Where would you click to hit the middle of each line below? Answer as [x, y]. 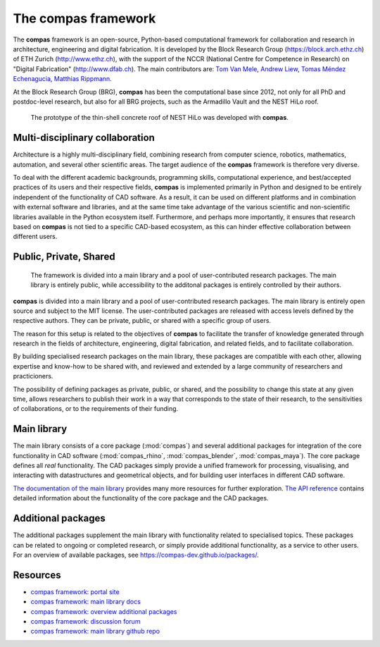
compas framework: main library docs [85, 602]
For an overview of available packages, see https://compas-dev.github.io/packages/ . [136, 555]
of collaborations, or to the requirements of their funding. [96, 409]
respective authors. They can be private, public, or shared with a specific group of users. [142, 321]
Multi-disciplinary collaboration [84, 138]
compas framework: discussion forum [85, 622]
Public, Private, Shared [64, 257]
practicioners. [33, 376]
